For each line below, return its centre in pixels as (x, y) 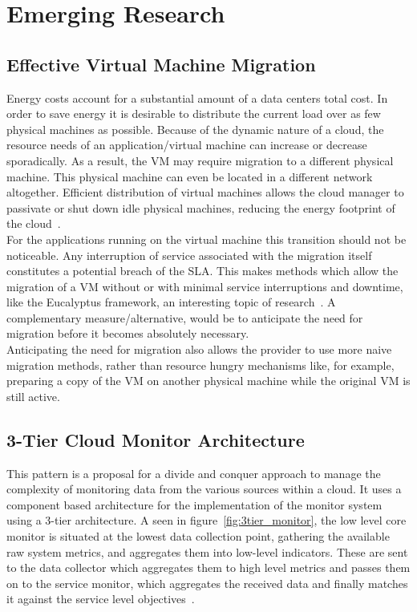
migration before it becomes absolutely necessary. (128, 333)
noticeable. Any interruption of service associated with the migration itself (189, 255)
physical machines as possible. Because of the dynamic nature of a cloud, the (195, 129)
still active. (33, 396)
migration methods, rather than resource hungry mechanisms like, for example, (200, 365)
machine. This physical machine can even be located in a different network (190, 176)
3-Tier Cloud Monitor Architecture (156, 439)
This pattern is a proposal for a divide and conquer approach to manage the (194, 473)
